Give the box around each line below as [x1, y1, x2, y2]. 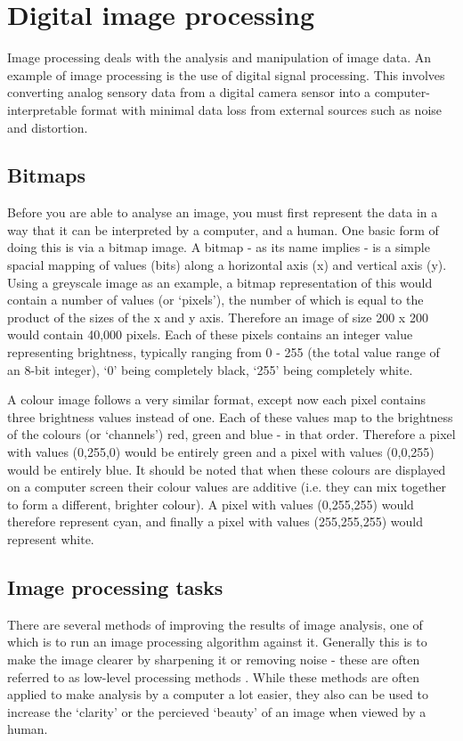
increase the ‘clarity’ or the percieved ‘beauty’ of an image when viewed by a [7, 702, 426, 721]
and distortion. [7, 118, 88, 136]
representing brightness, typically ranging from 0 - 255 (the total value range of [7, 343, 440, 362]
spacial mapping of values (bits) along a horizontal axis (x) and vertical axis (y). [7, 256, 447, 274]
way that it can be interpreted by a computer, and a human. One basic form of [7, 220, 439, 239]
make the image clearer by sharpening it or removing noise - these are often [7, 649, 420, 668]
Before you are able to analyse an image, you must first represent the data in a [7, 203, 438, 222]
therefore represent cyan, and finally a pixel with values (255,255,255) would [7, 512, 423, 531]
